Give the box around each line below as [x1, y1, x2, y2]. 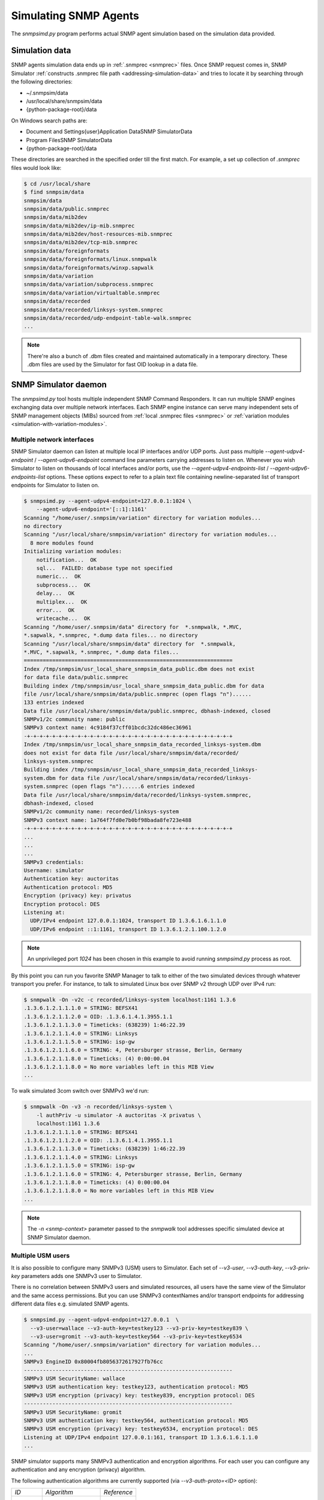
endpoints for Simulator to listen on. [11, 481, 100, 488]
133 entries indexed [23, 699, 84, 706]
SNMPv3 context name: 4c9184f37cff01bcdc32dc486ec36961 [23, 724, 192, 731]
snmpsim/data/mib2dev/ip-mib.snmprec [23, 222, 135, 229]
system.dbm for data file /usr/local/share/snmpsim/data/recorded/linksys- [23, 775, 252, 781]
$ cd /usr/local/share [23, 180, 91, 187]
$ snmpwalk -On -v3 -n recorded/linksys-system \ [23, 1103, 173, 1110]
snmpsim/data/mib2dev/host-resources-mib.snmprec [23, 231, 173, 238]
